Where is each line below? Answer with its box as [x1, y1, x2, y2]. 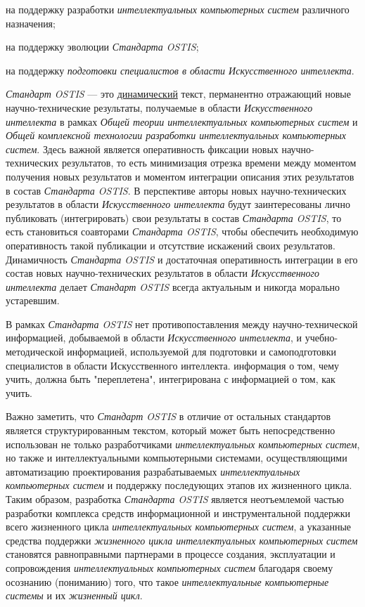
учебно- [305, 330, 338, 345]
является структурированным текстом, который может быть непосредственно [6, 423, 335, 438]
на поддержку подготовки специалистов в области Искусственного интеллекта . [6, 63, 354, 77]
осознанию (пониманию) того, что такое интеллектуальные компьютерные [6, 574, 329, 589]
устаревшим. [6, 293, 60, 308]
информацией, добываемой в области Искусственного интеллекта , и [6, 330, 302, 345]
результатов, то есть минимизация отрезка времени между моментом [61, 155, 357, 170]
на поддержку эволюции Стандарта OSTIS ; [6, 39, 199, 54]
